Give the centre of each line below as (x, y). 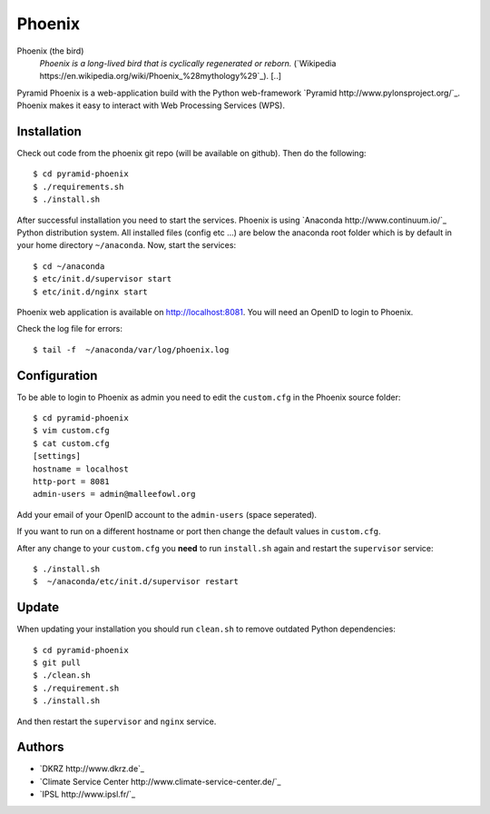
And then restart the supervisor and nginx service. (117, 721)
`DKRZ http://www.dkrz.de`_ (92, 769)
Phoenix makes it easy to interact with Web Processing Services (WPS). (151, 105)
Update (38, 607)
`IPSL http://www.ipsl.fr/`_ (88, 794)
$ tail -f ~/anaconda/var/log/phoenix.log (131, 349)
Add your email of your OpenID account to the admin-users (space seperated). (167, 514)
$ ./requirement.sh (76, 688)
